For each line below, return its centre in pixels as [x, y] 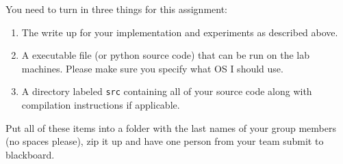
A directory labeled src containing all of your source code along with [167, 91]
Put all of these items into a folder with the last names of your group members [171, 127]
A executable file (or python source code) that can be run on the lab [165, 55]
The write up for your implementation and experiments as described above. [180, 32]
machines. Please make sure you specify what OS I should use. [152, 68]
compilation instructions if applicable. [101, 105]
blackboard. [30, 154]
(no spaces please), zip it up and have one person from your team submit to [165, 141]
